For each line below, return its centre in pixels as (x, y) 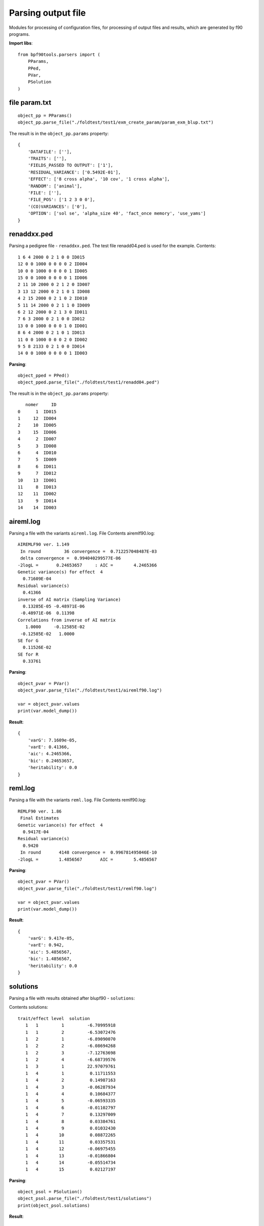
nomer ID (41, 405)
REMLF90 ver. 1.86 (40, 811)
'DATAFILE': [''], (50, 152)
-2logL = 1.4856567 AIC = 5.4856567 (88, 859)
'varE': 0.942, (46, 945)
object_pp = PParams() (45, 116)
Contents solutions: (29, 1007)
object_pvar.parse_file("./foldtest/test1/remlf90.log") (88, 888)
